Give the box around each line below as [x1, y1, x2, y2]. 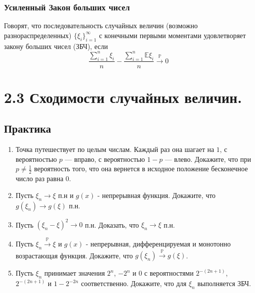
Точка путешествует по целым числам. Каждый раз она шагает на [15, 144, 214, 154]
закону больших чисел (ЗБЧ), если [4, 41, 108, 51]
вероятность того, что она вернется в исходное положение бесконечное [34, 163, 248, 174]
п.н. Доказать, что [85, 219, 139, 230]
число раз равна [15, 173, 64, 184]
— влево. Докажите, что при [165, 153, 252, 164]
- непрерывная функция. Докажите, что [97, 190, 216, 200]
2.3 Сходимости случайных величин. [4, 87, 242, 107]
